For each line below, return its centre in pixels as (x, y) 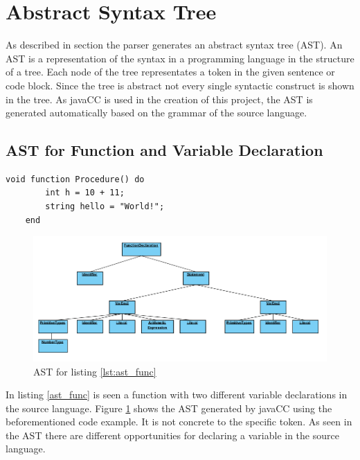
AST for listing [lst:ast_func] (95, 371)
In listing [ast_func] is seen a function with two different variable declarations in (177, 395)
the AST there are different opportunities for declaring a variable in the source (172, 435)
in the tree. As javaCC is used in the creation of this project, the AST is (159, 99)
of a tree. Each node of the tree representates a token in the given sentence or (170, 72)
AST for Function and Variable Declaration (164, 150)
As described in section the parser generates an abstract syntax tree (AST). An (174, 45)
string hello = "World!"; (105, 207)
